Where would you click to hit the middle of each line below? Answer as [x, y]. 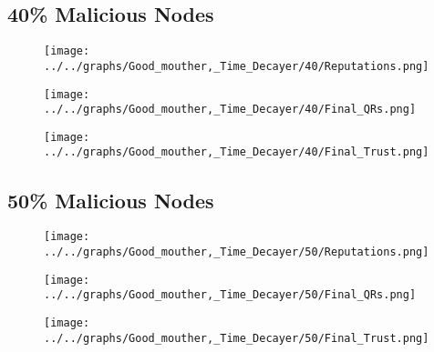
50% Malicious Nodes [111, 200]
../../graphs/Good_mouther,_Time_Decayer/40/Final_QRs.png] [230, 110]
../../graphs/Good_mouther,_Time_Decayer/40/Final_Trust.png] [237, 152]
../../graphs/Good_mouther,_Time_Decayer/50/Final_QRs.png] [230, 295]
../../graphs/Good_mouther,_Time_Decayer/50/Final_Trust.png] [237, 338]
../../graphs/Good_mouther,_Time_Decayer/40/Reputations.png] [237, 66]
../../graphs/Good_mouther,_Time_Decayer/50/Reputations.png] [237, 252]
